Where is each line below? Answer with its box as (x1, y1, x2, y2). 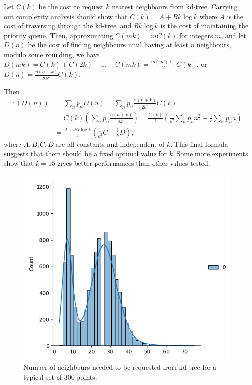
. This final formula (170, 139, 228, 149)
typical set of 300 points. (23, 371, 97, 382)
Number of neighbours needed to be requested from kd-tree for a (23, 362, 216, 372)
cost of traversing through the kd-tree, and (4, 20, 132, 31)
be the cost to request (39, 1, 104, 11)
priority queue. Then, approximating (4, 30, 113, 40)
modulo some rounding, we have (4, 49, 100, 59)
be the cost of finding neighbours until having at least (28, 40, 189, 50)
